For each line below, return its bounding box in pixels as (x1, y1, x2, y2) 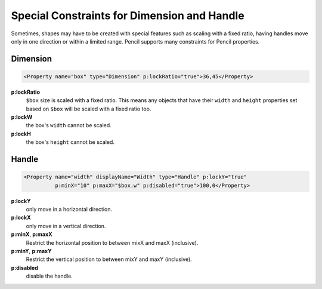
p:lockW (11, 113, 33, 121)
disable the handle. (26, 272, 73, 280)
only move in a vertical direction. (26, 222, 106, 229)
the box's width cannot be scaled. (26, 122, 112, 129)
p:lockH (11, 130, 31, 137)
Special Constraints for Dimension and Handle (11, 9, 244, 22)
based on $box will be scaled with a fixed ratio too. (26, 105, 151, 112)
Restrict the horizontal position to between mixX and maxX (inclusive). (26, 239, 199, 246)
